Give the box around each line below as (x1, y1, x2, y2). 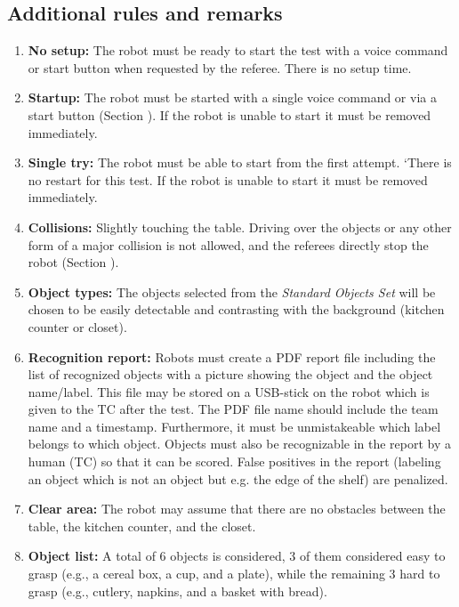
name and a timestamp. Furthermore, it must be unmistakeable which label (28, 417, 441, 435)
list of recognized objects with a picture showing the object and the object (28, 365, 433, 384)
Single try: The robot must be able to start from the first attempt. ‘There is (28, 153, 452, 172)
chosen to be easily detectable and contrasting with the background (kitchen (28, 300, 445, 319)
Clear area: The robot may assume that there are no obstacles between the (28, 499, 446, 518)
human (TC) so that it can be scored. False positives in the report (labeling (28, 452, 441, 471)
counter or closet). (28, 317, 127, 336)
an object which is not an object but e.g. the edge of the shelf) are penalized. (28, 469, 448, 488)
